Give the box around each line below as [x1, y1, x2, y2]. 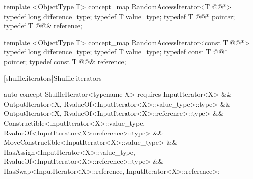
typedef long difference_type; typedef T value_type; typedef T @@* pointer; [4, 11, 235, 21]
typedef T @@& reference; [4, 21, 82, 31]
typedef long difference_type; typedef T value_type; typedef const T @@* [4, 46, 228, 57]
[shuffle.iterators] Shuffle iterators [4, 72, 101, 83]
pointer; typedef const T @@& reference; [4, 56, 126, 66]
